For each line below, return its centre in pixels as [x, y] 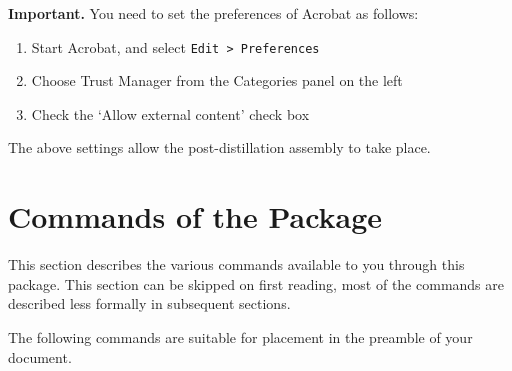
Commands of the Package [195, 216]
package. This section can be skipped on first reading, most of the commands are [256, 283]
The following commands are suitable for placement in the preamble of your [240, 336]
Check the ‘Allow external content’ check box [170, 113]
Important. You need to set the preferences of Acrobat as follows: [213, 13]
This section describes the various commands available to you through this [236, 264]
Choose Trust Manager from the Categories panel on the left [217, 80]
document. [40, 356]
